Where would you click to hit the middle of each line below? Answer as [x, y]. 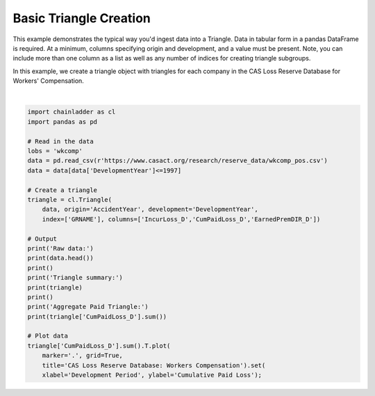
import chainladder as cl [72, 112]
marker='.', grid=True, [82, 356]
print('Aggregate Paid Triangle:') [88, 307]
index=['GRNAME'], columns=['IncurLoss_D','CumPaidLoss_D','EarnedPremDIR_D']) [181, 219]
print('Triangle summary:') [75, 278]
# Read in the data [60, 141]
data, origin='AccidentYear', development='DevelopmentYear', [150, 209]
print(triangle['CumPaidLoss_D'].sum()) [97, 316]
